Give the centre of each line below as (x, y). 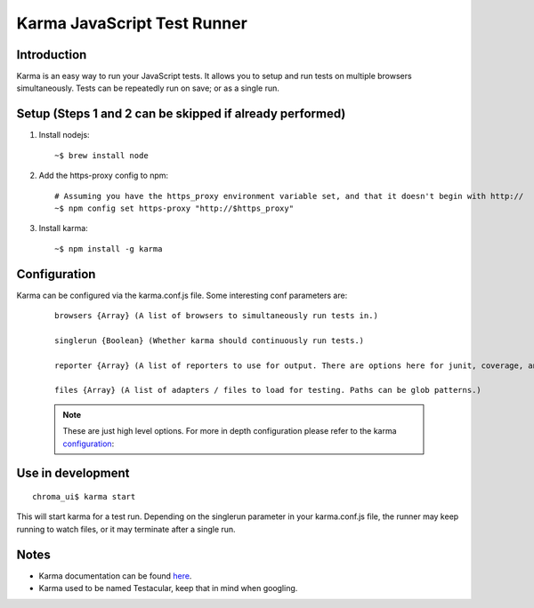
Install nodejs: (64, 135)
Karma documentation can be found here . (115, 576)
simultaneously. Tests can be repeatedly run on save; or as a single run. (148, 88)
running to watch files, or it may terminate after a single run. (126, 529)
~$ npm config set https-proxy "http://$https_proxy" (174, 208)
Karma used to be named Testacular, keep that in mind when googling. (168, 588)
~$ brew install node (101, 155)
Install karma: (63, 228)
